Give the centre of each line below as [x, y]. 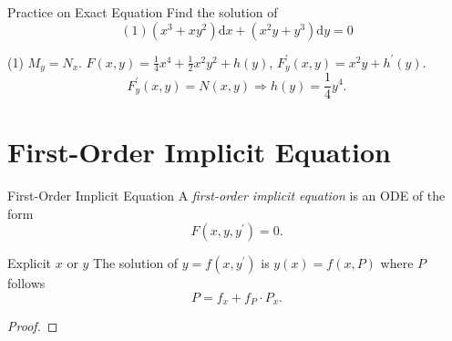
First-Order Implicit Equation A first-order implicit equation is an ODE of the [226, 196]
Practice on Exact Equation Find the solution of [143, 12]
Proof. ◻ [33, 326]
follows [26, 283]
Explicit [30, 263]
